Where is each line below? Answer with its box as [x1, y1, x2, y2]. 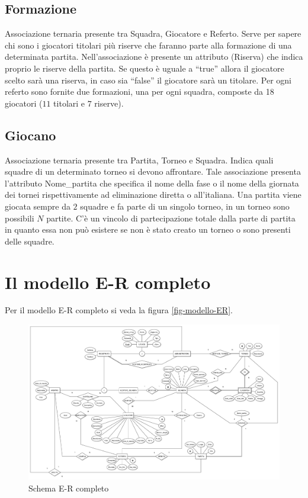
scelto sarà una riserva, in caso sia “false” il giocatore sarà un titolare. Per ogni [5, 73, 291, 86]
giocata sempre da [5, 200, 70, 212]
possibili [5, 211, 34, 224]
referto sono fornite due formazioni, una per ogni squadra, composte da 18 [5, 85, 274, 98]
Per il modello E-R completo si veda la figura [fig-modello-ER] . [5, 304, 233, 316]
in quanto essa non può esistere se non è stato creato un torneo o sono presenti [5, 223, 291, 236]
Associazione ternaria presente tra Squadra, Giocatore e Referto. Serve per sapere [5, 27, 301, 40]
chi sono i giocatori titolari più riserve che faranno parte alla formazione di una [5, 38, 292, 51]
